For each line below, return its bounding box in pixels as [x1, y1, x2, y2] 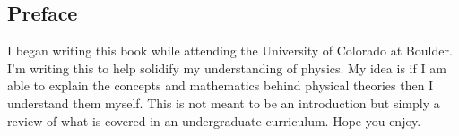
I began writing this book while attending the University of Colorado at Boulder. [7, 41, 453, 60]
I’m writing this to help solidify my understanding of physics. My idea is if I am [7, 58, 446, 77]
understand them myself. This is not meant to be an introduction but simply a [7, 93, 440, 112]
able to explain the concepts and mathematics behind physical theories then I [7, 76, 434, 95]
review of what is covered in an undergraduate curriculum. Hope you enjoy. [7, 111, 421, 130]
